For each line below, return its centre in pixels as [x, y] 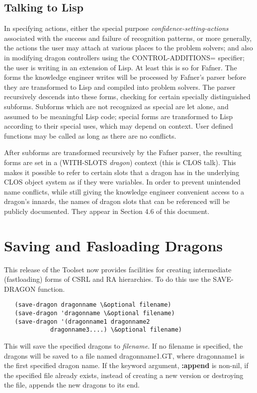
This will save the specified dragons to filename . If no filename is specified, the [124, 346]
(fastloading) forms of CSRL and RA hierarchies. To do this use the [107, 279]
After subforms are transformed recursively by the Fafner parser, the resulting [123, 152]
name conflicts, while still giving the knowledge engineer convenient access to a [124, 191]
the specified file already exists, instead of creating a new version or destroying [124, 375]
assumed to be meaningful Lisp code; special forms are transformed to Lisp [118, 116]
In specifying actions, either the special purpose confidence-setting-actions [116, 28]
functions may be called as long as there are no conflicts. [90, 135]
